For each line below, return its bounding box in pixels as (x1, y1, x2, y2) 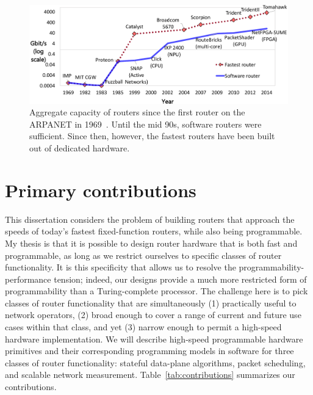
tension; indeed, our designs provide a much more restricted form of (54, 272, 307, 285)
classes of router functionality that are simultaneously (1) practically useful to (5, 296, 297, 309)
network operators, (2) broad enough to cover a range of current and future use (5, 308, 301, 321)
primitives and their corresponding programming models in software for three (5, 344, 294, 357)
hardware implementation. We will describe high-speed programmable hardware (5, 332, 303, 345)
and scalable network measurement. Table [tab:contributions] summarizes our (5, 368, 295, 381)
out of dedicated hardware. (29, 142, 130, 154)
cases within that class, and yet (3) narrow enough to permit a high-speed (5, 321, 282, 333)
